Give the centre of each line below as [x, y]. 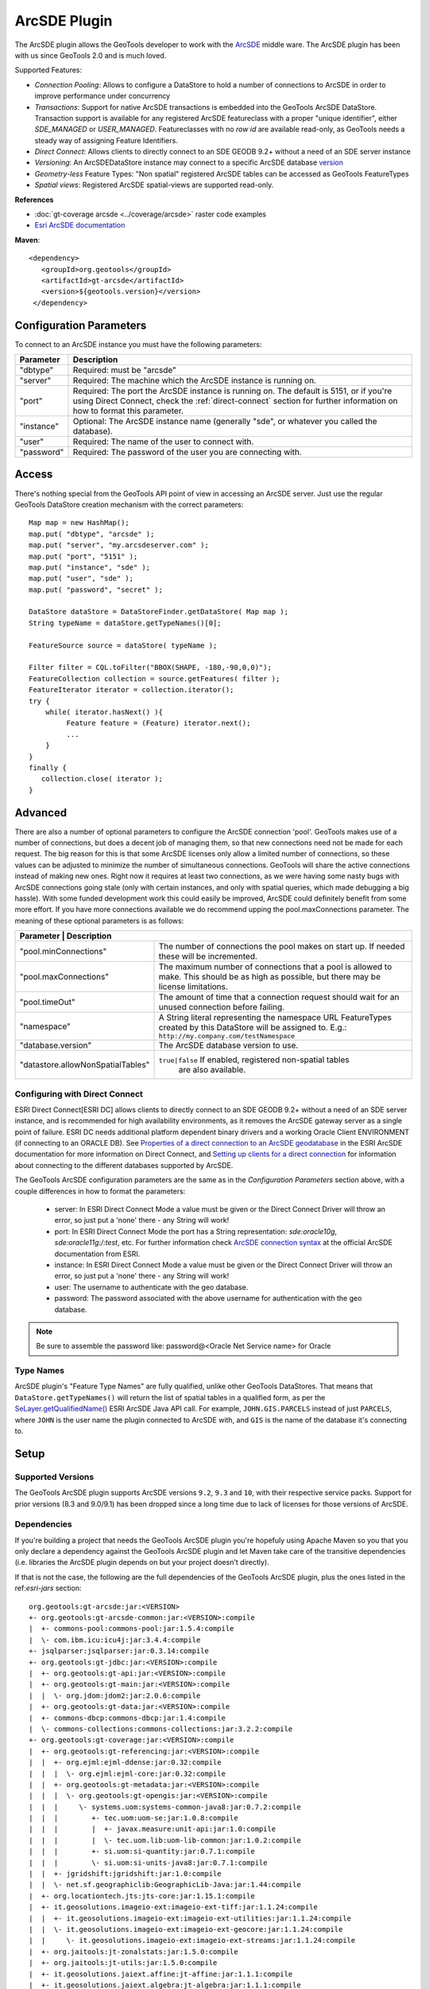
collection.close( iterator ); [102, 779]
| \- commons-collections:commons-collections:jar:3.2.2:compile [161, 1729]
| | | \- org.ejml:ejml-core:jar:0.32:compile [128, 1773]
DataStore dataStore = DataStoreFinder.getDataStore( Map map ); [159, 612]
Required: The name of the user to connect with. [163, 442]
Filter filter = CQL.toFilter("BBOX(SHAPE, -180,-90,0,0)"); [150, 668]
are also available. [212, 1070]
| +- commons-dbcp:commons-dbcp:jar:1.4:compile [128, 1718]
